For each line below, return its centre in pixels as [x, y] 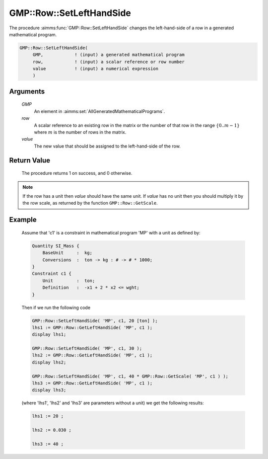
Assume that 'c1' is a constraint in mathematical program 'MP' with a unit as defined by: [111, 232]
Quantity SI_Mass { [56, 246]
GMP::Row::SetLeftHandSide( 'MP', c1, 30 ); [87, 348]
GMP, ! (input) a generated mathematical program [108, 55]
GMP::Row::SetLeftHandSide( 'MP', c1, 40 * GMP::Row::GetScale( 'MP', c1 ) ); [130, 376]
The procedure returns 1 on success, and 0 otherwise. [77, 173]
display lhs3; [49, 390]
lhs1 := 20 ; [48, 416]
